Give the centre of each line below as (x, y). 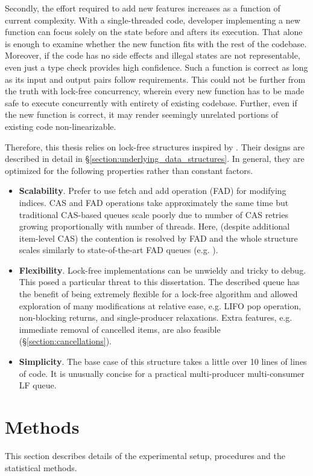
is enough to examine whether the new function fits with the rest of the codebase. (156, 43)
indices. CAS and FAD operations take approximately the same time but (154, 202)
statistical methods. (41, 467)
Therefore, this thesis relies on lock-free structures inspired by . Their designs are (155, 146)
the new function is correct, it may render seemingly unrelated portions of (142, 114)
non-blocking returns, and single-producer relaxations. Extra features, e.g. (156, 317)
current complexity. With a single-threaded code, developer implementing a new (153, 20)
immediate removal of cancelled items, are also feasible (120, 329)
